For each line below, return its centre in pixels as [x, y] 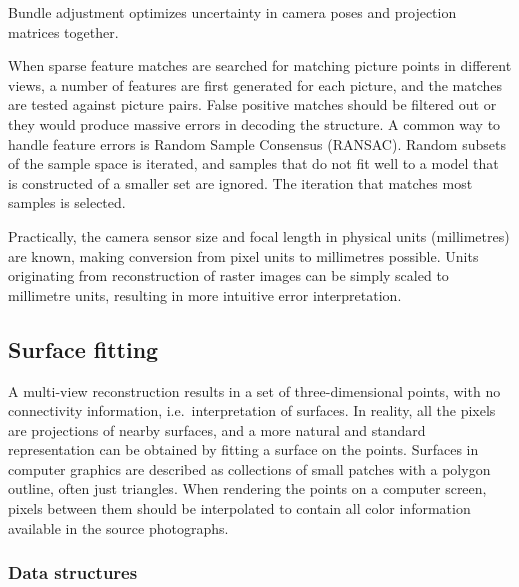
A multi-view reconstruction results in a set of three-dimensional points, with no [254, 390]
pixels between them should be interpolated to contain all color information [239, 508]
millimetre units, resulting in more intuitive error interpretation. [205, 294]
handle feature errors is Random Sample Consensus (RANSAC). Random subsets [257, 143]
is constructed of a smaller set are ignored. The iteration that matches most [240, 182]
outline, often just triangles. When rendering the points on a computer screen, [247, 488]
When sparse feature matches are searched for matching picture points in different [260, 65]
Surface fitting [83, 348]
